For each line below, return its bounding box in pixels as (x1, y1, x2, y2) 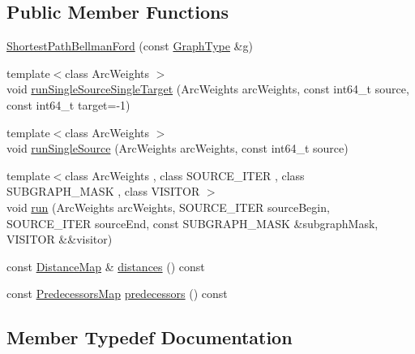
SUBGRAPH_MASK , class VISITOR (6, 183, 200, 200)
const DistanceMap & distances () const (6, 257, 205, 274)
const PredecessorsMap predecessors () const (6, 285, 228, 302)
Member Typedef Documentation (6, 325, 293, 350)
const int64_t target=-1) (6, 96, 130, 113)
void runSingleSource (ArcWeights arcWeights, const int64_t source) (6, 140, 349, 157)
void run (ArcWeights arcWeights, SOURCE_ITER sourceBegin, (6, 198, 330, 215)
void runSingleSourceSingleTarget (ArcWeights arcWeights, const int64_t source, (6, 80, 409, 97)
